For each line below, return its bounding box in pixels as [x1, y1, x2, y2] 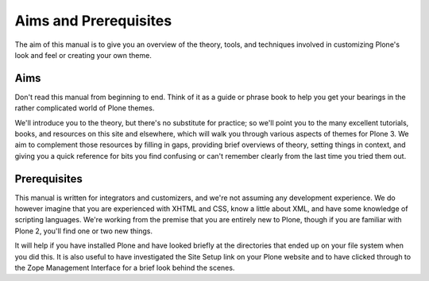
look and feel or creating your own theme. [14, 50, 153, 60]
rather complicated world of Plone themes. [14, 103, 155, 113]
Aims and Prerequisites [14, 12, 172, 29]
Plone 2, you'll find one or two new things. [14, 226, 153, 236]
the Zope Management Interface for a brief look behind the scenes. [14, 263, 235, 273]
